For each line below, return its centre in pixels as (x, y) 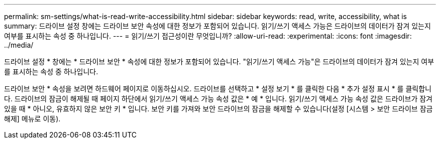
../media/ (19, 45)
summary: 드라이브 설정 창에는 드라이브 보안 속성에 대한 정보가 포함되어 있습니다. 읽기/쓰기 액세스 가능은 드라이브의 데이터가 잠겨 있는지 (217, 26)
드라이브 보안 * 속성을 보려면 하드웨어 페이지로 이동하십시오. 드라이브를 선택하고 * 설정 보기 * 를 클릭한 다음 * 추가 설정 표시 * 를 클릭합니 (218, 89)
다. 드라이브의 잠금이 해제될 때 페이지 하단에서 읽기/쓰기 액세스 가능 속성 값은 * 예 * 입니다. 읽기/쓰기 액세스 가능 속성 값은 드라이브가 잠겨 (218, 99)
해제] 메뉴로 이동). (32, 119)
